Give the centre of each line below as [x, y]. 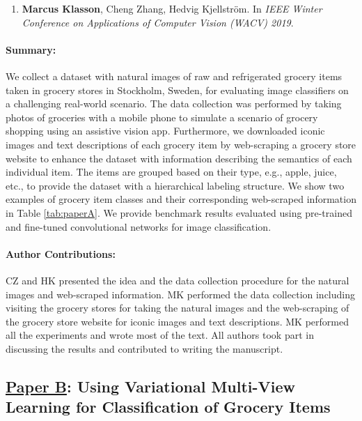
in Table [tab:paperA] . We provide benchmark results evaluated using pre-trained [179, 212]
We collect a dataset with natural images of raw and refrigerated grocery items [174, 76]
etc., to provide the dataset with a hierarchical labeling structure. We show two [175, 185]
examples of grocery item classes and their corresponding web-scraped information [181, 199]
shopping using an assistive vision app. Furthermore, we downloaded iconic [165, 131]
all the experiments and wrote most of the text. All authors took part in [160, 335]
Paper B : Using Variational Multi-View [151, 386]
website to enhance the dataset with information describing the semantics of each [179, 158]
